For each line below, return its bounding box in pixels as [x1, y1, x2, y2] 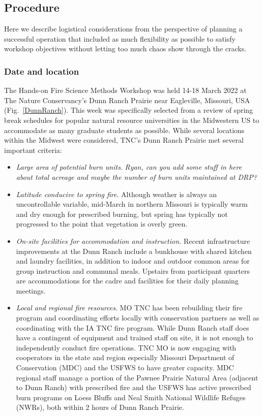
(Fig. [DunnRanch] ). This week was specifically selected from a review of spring [4, 105, 253, 115]
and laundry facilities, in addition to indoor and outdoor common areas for [16, 255, 250, 266]
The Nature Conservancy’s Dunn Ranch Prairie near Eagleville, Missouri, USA [4, 94, 250, 105]
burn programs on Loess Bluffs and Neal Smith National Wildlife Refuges [16, 392, 246, 402]
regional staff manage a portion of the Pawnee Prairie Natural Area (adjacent [16, 372, 258, 382]
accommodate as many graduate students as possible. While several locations [4, 124, 245, 135]
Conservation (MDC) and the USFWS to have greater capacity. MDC [16, 362, 234, 373]
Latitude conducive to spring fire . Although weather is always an [16, 188, 217, 199]
